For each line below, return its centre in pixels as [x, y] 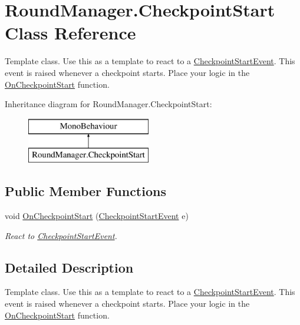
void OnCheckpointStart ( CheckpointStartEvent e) [97, 216]
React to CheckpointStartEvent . [61, 235]
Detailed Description [69, 267]
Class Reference [70, 33]
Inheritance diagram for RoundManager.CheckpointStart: [108, 104]
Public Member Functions [85, 191]
